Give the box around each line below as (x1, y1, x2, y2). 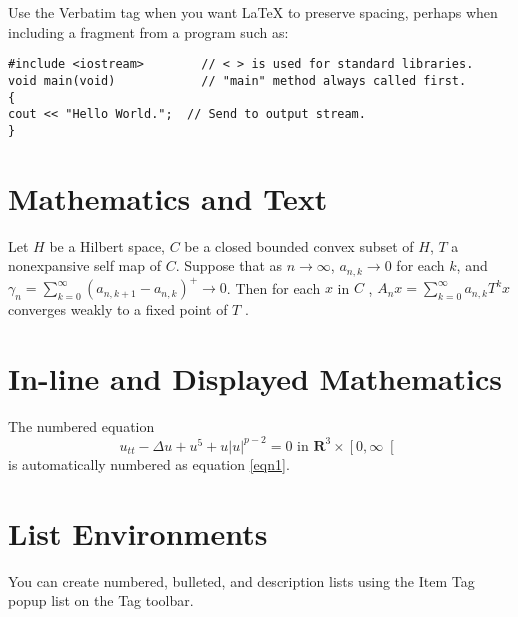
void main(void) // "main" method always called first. (8, 73, 467, 88)
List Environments (8, 512, 268, 553)
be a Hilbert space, (49, 235, 165, 256)
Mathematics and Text (8, 177, 328, 218)
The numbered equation (8, 415, 155, 436)
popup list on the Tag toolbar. (8, 590, 194, 611)
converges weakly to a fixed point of (8, 299, 228, 320)
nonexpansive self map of (8, 255, 161, 276)
